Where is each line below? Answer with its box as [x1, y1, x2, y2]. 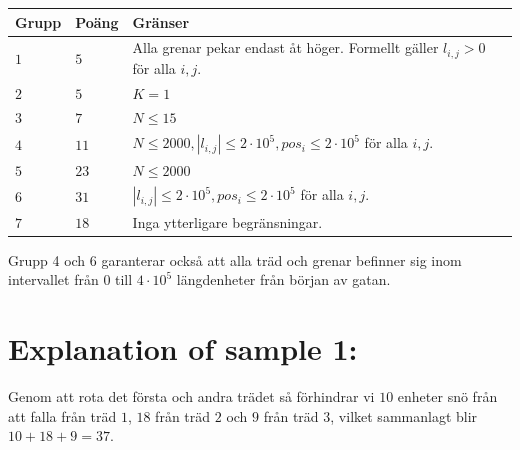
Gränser [132, 11, 190, 32]
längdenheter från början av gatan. [176, 269, 391, 290]
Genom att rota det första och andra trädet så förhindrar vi [8, 386, 375, 407]
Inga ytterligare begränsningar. [132, 211, 323, 232]
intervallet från [8, 269, 99, 290]
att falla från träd [8, 405, 117, 426]
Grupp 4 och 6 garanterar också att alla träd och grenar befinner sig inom [8, 249, 462, 270]
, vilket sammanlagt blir [330, 405, 478, 426]
